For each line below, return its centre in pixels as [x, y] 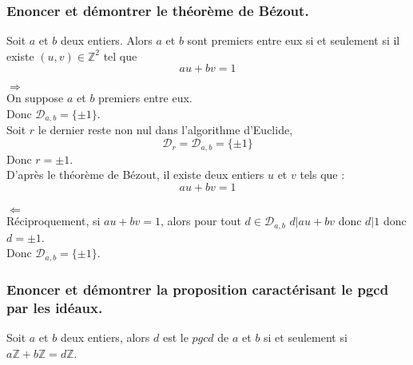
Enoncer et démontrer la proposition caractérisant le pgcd [198, 289]
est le [175, 337]
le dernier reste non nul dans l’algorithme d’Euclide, [165, 130]
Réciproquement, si [54, 221]
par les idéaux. [55, 307]
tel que [120, 56]
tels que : [322, 175]
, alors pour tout [201, 221]
